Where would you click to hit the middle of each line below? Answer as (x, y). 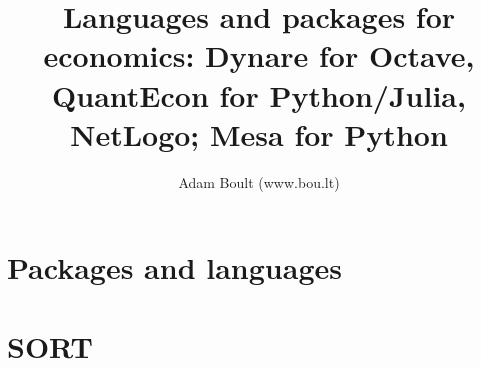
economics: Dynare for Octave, (259, 55)
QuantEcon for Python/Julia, (259, 94)
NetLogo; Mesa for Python (259, 133)
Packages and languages (174, 267)
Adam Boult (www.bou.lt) (259, 181)
